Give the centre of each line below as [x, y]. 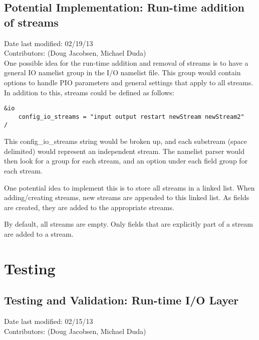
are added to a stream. [39, 233]
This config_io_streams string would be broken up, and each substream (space [125, 141]
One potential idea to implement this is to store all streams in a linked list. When [129, 187]
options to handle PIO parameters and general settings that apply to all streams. [129, 82]
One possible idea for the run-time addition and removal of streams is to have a [126, 62]
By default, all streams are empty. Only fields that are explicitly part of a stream [128, 224]
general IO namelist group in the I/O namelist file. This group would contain [122, 72]
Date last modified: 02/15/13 [49, 321]
